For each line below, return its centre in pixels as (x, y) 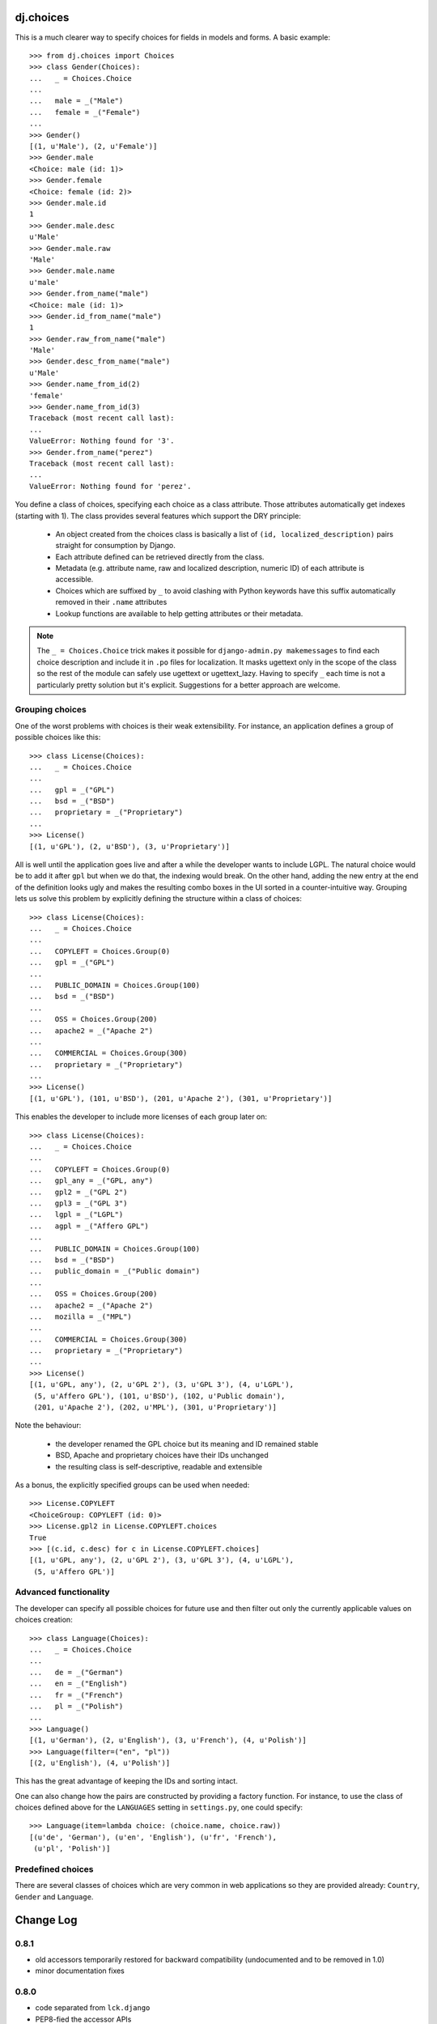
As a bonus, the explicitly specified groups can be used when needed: (132, 1485)
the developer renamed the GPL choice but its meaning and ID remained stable (187, 1444)
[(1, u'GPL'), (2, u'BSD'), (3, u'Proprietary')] (130, 846)
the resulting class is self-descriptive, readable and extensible (159, 1466)
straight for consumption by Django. (115, 546)
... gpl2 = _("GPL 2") (78, 1192)
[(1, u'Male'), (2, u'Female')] (93, 147)
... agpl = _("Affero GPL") (89, 1226)
